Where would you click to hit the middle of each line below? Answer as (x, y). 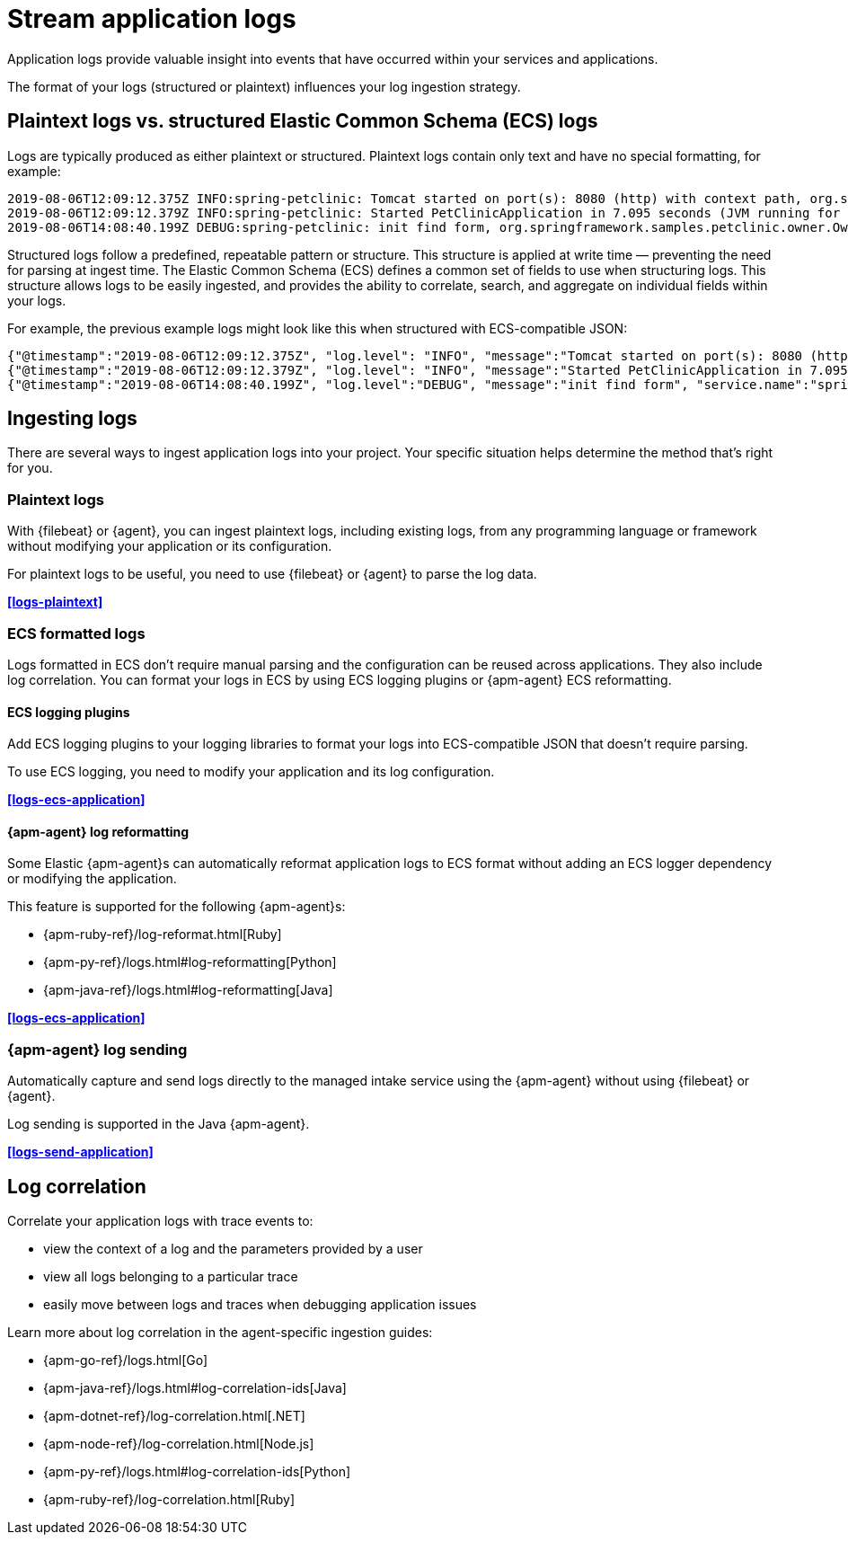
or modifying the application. (92, 879)
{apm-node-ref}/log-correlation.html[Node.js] (179, 1443)
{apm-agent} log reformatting (98, 831)
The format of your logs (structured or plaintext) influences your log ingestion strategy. (264, 86)
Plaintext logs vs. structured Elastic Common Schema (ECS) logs (303, 121)
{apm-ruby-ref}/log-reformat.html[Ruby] (163, 935)
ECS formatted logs (76, 633)
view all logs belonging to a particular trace (171, 1276)
